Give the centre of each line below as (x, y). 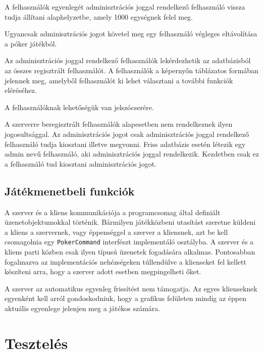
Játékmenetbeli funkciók (70, 191)
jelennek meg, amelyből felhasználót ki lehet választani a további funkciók (119, 80)
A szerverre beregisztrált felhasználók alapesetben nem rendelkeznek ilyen (119, 124)
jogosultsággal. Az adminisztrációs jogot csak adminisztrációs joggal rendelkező (127, 134)
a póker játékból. (31, 43)
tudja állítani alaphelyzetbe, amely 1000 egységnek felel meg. (99, 16)
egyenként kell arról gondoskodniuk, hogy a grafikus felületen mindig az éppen (126, 298)
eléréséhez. (21, 90)
